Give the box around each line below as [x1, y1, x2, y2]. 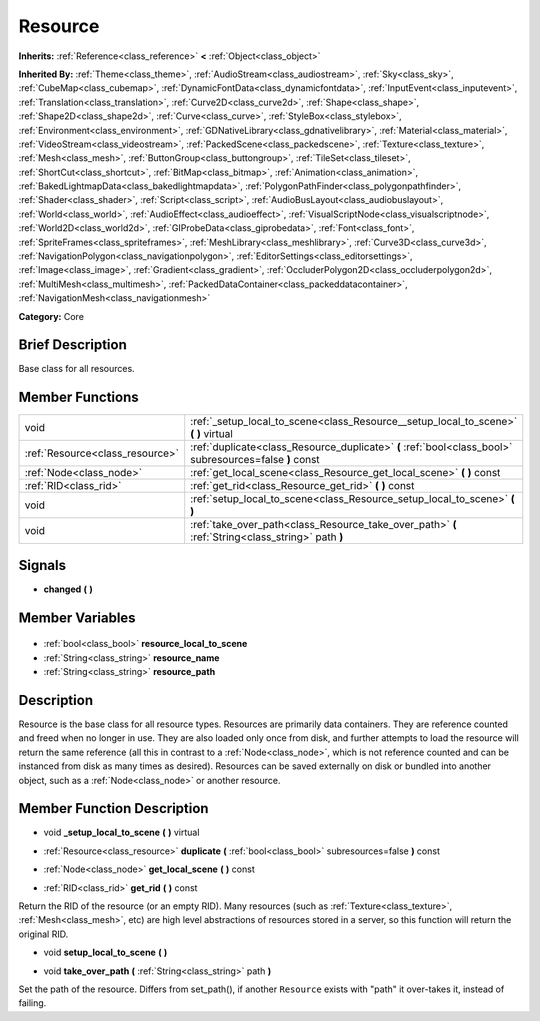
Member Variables [18, 609, 136, 626]
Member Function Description [18, 800, 209, 817]
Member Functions [18, 389, 139, 406]
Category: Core [18, 310, 85, 322]
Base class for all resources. [18, 363, 135, 375]
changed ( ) [43, 583, 94, 595]
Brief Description [18, 336, 127, 354]
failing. [18, 997, 47, 1009]
